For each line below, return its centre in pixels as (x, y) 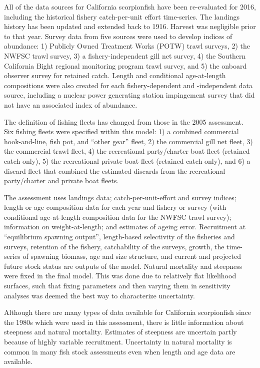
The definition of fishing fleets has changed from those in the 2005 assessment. (124, 121)
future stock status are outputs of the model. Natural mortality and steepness (123, 266)
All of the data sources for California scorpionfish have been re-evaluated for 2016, (130, 7)
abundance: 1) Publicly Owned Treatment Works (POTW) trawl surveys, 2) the (127, 46)
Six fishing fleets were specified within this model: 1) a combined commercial (121, 131)
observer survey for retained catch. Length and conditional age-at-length (115, 75)
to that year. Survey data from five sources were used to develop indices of (118, 36)
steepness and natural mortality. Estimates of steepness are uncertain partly (120, 332)
